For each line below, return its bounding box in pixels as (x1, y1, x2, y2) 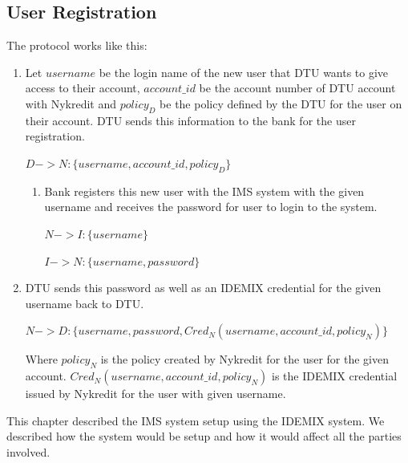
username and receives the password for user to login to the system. (44, 198, 378, 215)
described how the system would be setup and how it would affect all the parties (6, 428, 402, 445)
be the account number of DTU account (199, 79, 396, 96)
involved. (6, 443, 50, 460)
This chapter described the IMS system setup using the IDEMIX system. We (6, 412, 385, 428)
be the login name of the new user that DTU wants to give (99, 63, 389, 80)
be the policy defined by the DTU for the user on (160, 95, 402, 112)
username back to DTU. (25, 294, 144, 311)
